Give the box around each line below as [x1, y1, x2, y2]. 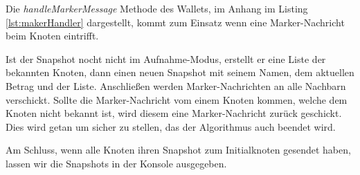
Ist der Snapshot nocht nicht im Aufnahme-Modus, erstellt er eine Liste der [6, 51, 326, 66]
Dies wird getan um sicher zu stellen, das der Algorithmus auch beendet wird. [6, 119, 336, 133]
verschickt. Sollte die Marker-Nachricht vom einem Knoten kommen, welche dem [6, 92, 348, 107]
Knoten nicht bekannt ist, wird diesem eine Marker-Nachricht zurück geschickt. [6, 106, 342, 120]
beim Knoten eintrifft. [6, 28, 99, 43]
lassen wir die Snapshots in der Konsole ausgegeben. [6, 156, 227, 170]
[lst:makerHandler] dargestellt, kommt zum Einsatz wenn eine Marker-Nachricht [6, 15, 345, 29]
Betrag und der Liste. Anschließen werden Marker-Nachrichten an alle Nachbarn [6, 78, 346, 93]
